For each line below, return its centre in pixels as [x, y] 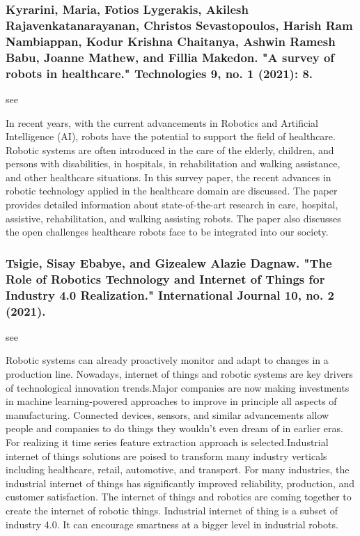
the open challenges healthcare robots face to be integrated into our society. [167, 232]
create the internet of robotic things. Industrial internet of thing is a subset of [172, 510]
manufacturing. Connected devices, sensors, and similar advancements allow [167, 414]
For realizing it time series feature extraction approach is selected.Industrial [167, 442]
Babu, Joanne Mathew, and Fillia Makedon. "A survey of [170, 57]
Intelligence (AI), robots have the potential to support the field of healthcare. [171, 136]
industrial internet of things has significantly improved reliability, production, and [180, 483]
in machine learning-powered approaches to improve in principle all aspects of [171, 401]
